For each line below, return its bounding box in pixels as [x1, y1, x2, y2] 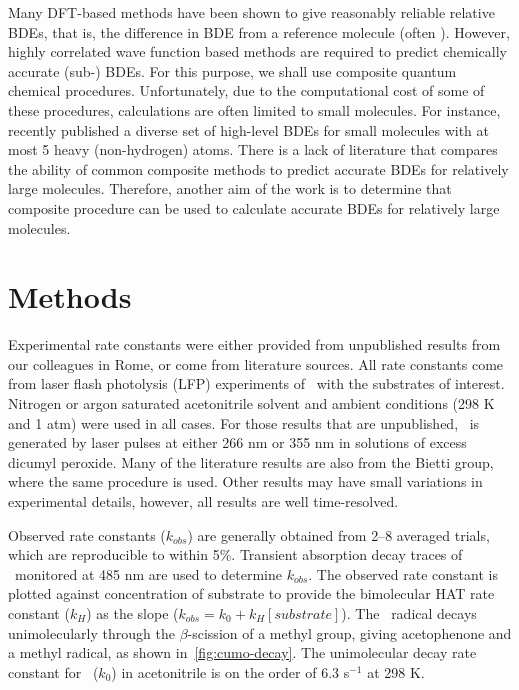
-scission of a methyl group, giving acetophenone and [187, 622, 512, 643]
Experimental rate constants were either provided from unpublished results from [8, 334, 501, 355]
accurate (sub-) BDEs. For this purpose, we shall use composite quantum [8, 60, 457, 81]
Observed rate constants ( [8, 524, 166, 545]
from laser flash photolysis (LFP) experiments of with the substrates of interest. [8, 373, 505, 394]
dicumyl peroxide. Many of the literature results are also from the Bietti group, [8, 451, 494, 472]
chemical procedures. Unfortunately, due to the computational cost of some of [8, 80, 485, 101]
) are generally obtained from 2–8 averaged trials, [187, 524, 490, 545]
